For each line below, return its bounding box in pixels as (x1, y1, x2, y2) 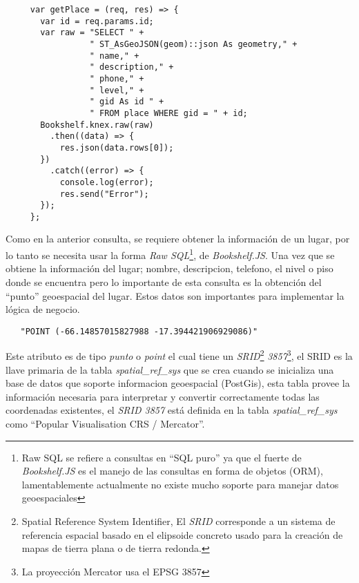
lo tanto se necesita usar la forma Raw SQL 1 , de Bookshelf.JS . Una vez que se (6, 246, 335, 262)
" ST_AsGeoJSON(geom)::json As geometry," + (89, 39, 298, 49)
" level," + (89, 85, 144, 95)
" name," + (89, 50, 139, 61)
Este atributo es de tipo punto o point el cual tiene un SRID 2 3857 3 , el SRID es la (6, 347, 353, 363)
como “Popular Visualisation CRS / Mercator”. (6, 416, 205, 430)
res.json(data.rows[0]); (59, 142, 174, 153)
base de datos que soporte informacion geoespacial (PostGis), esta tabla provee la (6, 376, 350, 390)
